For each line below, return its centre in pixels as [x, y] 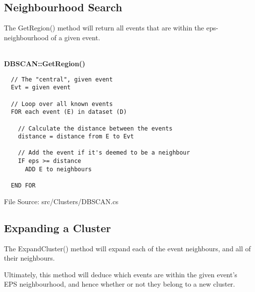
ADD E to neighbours [58, 169]
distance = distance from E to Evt [76, 137]
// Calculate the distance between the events [95, 128]
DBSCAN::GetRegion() [45, 63]
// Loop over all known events [62, 104]
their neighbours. [29, 258]
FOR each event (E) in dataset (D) [69, 112]
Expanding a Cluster [58, 227]
